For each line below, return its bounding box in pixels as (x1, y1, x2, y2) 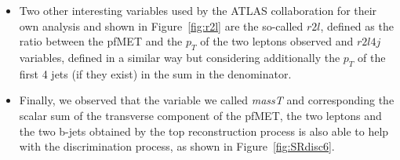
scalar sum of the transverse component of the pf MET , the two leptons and (19, 107, 382, 123)
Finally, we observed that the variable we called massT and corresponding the (19, 92, 395, 108)
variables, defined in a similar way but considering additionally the (19, 49, 340, 65)
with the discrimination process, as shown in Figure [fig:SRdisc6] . (19, 138, 335, 155)
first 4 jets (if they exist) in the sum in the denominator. (19, 65, 292, 82)
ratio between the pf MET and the (19, 33, 183, 49)
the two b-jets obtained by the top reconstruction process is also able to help (19, 122, 389, 139)
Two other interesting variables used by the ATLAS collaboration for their (19, 2, 377, 18)
